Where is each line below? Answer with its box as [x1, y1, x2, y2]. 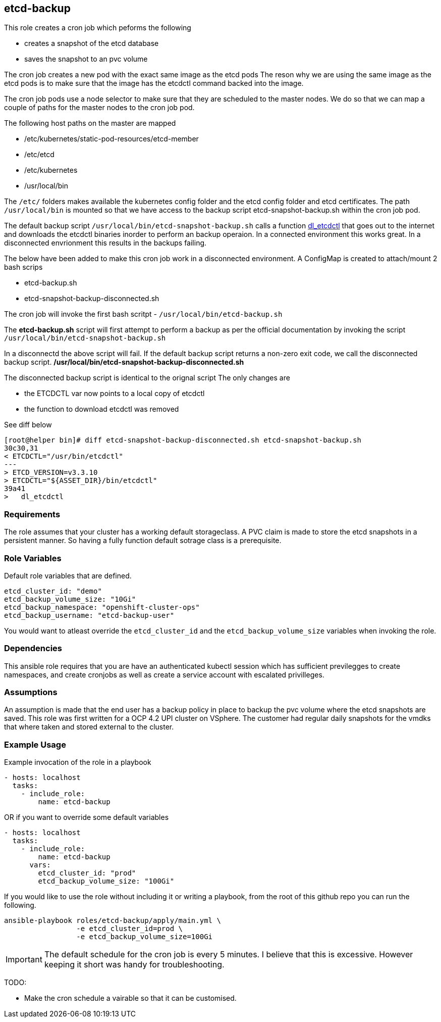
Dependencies [4, 643, 63, 654]
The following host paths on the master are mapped [4, 119, 176, 128]
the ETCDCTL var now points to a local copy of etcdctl [24, 389, 205, 398]
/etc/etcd [24, 150, 54, 159]
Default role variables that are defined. [4, 571, 132, 580]
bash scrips [4, 263, 43, 272]
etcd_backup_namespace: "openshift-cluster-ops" [4, 603, 200, 611]
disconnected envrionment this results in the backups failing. [4, 238, 207, 248]
